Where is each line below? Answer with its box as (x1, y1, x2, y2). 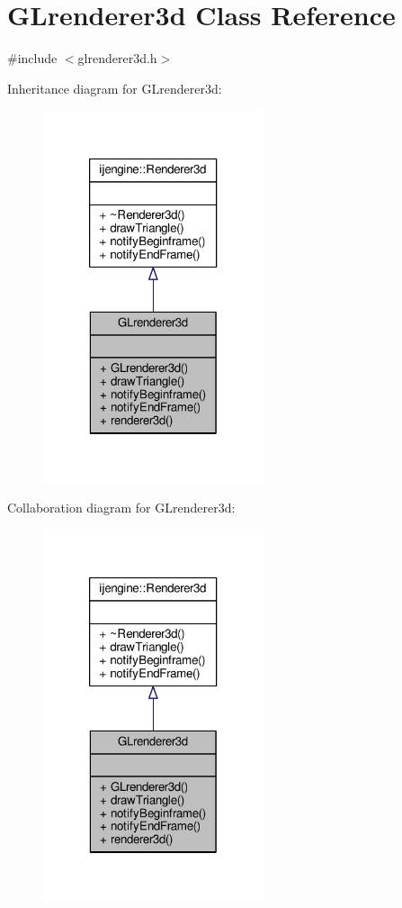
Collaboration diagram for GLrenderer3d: (7, 497, 236, 516)
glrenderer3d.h (77, 49, 157, 68)
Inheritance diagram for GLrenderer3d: (7, 78, 222, 97)
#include (7, 49, 58, 68)
